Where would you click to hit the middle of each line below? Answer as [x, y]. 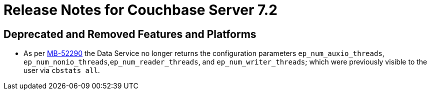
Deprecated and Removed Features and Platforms [130, 34]
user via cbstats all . [62, 70]
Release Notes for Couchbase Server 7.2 [140, 10]
